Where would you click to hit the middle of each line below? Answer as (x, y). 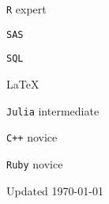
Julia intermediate (53, 110)
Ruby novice (35, 163)
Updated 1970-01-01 (55, 190)
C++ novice (32, 137)
